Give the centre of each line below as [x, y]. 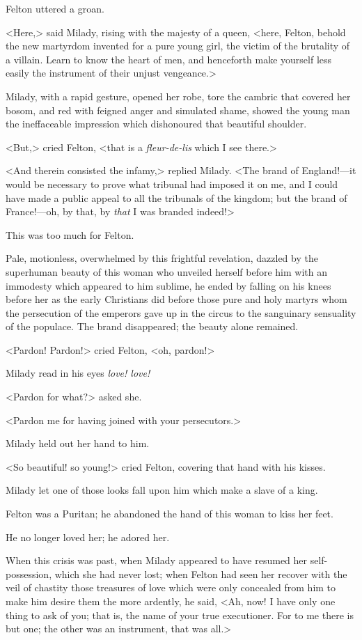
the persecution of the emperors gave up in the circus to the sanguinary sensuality [181, 312]
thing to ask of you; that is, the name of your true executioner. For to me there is [180, 615]
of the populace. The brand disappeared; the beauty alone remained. [152, 326]
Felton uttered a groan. [55, 8]
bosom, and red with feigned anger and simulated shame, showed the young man [178, 110]
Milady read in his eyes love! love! [78, 373]
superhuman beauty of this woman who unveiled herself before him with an [166, 271]
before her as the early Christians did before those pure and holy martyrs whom [176, 299]
